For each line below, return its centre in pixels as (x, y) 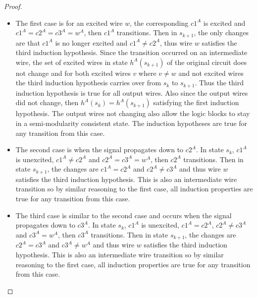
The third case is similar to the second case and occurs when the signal (124, 215)
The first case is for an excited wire (69, 23)
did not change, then (47, 102)
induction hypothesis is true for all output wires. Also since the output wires (132, 92)
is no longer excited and (91, 42)
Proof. (13, 6)
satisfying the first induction (196, 102)
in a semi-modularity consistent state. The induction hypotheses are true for (131, 123)
